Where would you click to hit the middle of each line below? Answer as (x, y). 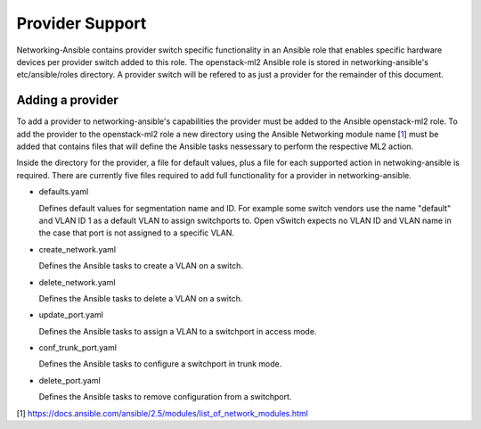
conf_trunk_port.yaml (78, 348)
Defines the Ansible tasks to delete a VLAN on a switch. (141, 298)
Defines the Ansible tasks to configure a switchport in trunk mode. (160, 364)
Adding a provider (68, 100)
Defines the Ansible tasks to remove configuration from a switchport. (165, 397)
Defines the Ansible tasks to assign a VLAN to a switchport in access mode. (178, 331)
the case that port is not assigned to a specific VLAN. (137, 233)
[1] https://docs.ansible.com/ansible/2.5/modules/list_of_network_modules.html (163, 413)
